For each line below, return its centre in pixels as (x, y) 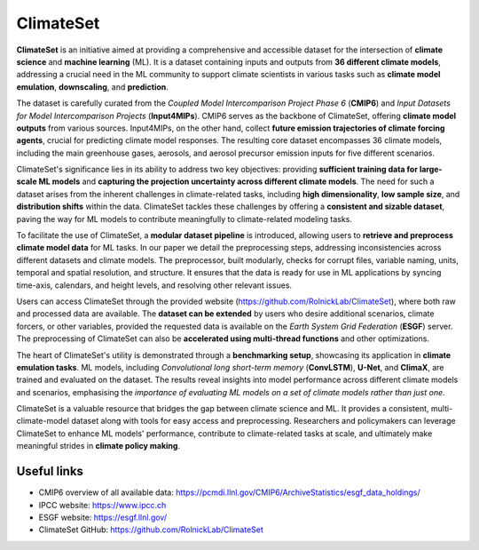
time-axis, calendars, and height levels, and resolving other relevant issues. (154, 285)
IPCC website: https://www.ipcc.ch (102, 505)
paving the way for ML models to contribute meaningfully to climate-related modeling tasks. (184, 219)
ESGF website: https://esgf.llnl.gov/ (103, 517)
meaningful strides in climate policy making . (98, 446)
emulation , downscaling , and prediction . (92, 87)
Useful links (50, 471)
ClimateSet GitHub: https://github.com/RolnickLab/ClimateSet (151, 530)
